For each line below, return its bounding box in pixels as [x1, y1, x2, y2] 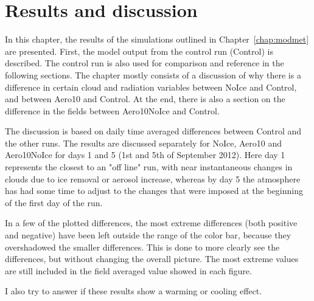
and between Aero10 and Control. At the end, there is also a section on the [5, 92, 285, 105]
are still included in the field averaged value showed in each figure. [5, 264, 252, 277]
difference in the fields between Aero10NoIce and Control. [5, 104, 220, 117]
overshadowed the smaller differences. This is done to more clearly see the [5, 240, 280, 253]
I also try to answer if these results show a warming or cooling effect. [5, 285, 262, 297]
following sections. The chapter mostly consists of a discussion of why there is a [5, 68, 301, 81]
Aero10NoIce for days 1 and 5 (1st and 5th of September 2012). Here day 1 [5, 148, 285, 161]
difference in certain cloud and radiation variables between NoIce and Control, [5, 80, 297, 93]
